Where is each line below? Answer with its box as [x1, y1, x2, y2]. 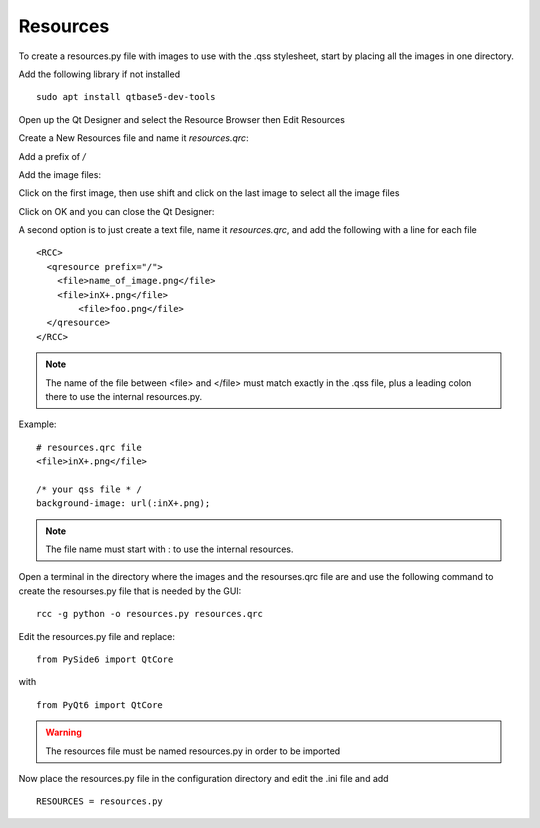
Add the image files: [18, 168, 102, 180]
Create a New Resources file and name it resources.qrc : [18, 132, 249, 144]
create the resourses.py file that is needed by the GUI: [18, 585, 242, 597]
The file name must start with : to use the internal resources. [45, 543, 294, 555]
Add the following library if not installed [18, 68, 180, 80]
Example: [18, 418, 57, 430]
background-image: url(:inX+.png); [36, 498, 211, 509]
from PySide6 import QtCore [36, 654, 174, 665]
